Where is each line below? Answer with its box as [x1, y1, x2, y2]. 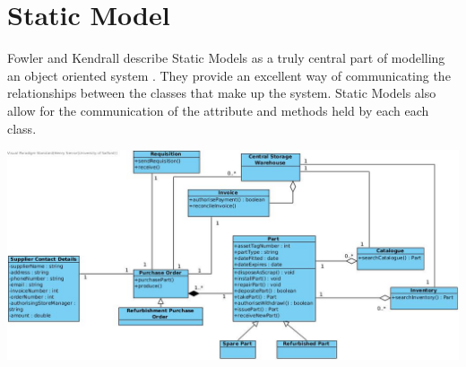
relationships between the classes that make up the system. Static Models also [7, 83, 436, 102]
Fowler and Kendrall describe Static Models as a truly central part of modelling [7, 48, 445, 67]
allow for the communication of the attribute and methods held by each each [7, 100, 429, 119]
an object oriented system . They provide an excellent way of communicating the [7, 66, 451, 84]
